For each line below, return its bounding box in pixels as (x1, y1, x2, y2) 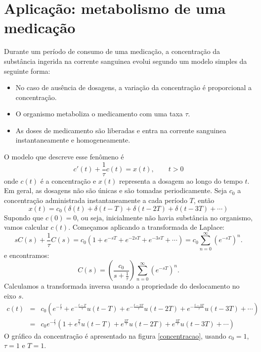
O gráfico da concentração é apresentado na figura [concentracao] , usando (4, 330, 226, 341)
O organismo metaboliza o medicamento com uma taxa (15, 108, 183, 119)
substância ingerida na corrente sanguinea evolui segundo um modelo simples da (4, 55, 247, 66)
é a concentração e (40, 175, 96, 186)
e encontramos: (4, 250, 49, 260)
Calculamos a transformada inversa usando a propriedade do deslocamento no (4, 281, 240, 291)
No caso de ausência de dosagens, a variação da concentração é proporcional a (15, 82, 252, 93)
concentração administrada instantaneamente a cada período (4, 195, 187, 205)
